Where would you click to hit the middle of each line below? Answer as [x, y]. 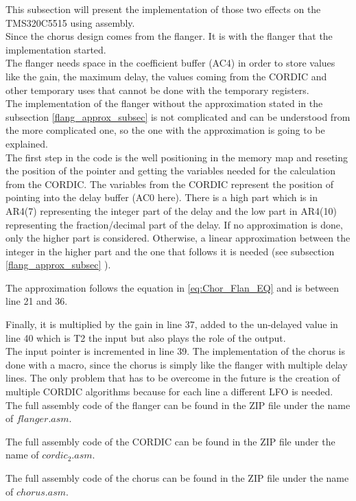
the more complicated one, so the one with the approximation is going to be [165, 130]
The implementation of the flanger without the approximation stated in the [164, 103]
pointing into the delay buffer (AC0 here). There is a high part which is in [162, 197]
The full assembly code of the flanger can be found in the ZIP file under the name [178, 405]
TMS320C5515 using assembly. [70, 22]
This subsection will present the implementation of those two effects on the [163, 9]
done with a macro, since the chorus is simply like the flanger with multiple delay [177, 364]
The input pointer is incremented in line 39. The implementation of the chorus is [176, 351]
